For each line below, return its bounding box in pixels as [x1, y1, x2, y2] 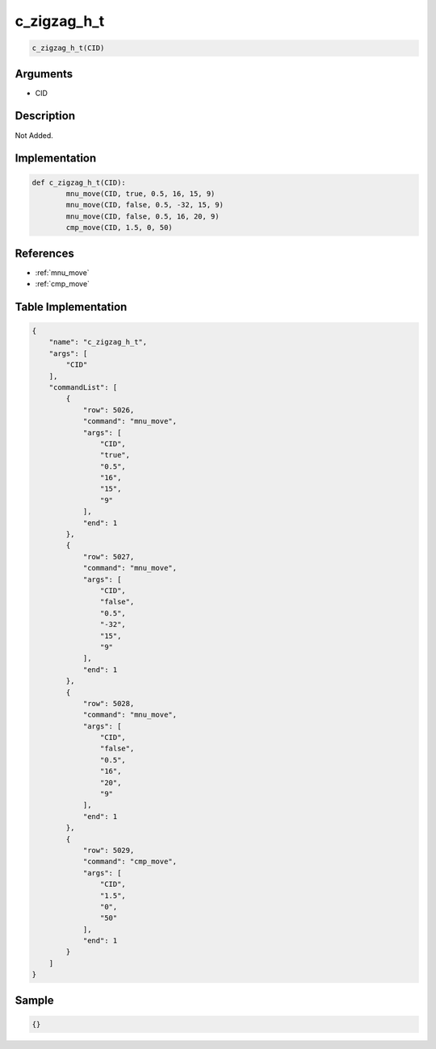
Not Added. [15, 130, 54, 140]
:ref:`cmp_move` [35, 279, 90, 288]
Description [15, 109, 76, 123]
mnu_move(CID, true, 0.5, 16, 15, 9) [65, 189, 216, 198]
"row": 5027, [82, 552, 135, 561]
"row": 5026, [82, 405, 135, 415]
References [15, 246, 74, 260]
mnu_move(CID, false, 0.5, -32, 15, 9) [65, 200, 224, 210]
